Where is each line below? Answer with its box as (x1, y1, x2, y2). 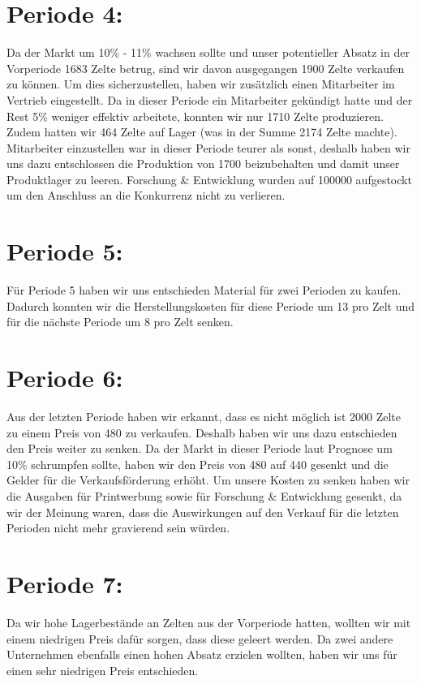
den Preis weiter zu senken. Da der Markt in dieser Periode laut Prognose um (6, 440, 393, 457)
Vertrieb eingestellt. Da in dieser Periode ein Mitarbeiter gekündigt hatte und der (6, 91, 413, 108)
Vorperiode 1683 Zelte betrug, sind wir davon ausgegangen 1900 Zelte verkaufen (6, 59, 405, 76)
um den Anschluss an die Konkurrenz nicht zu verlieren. (6, 187, 286, 204)
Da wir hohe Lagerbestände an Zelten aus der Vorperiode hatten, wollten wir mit (6, 613, 411, 630)
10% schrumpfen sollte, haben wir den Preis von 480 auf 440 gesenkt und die (6, 455, 389, 472)
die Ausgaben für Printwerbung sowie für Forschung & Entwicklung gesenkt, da (6, 488, 402, 505)
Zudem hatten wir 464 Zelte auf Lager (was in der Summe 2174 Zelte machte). (6, 123, 397, 140)
